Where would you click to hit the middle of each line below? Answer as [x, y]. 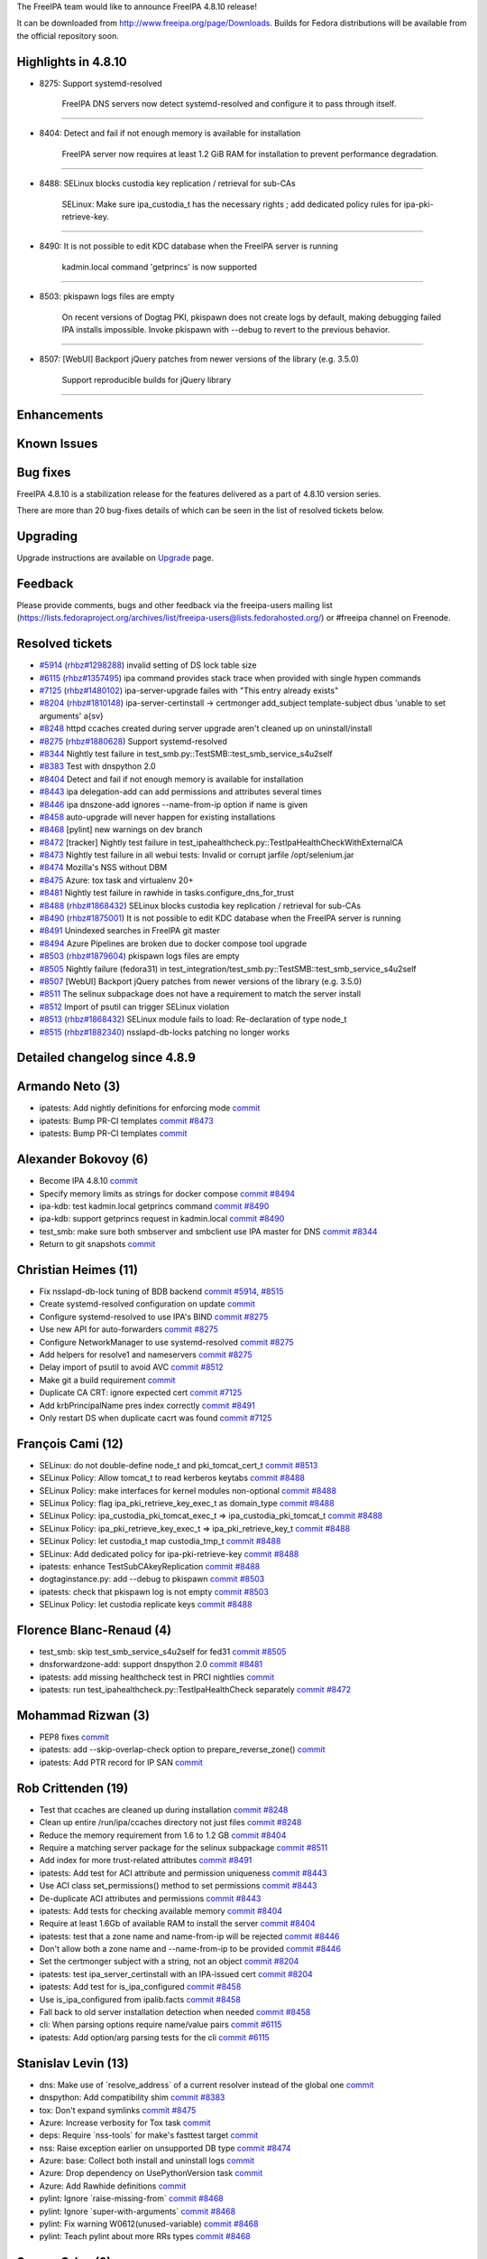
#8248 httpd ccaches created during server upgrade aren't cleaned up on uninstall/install [206, 728]
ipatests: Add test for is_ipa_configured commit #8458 [140, 1987]
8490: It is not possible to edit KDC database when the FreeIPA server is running [188, 246]
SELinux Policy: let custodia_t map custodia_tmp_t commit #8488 [160, 1542]
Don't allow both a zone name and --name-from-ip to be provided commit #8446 [190, 1949]
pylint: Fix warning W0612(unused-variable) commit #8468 [149, 2224]
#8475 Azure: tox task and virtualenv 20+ [116, 880]
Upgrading [47, 536]
